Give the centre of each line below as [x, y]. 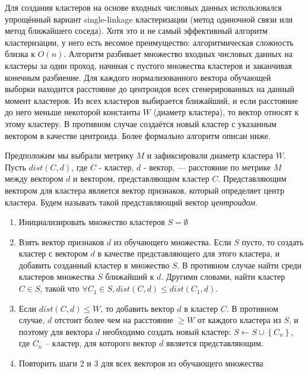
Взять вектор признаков [61, 241]
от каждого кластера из [239, 320]
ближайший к [130, 276]
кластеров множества [57, 276]
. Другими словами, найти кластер [223, 276]
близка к [20, 54]
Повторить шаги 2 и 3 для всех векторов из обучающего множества [141, 363]
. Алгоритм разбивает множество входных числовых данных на [178, 54]
